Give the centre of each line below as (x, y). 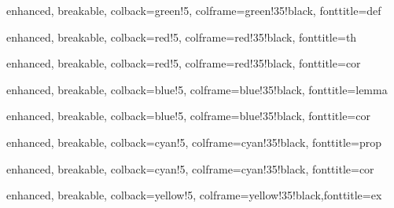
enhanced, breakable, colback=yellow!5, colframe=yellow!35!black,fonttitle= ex (194, 195)
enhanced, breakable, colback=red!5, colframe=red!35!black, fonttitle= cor (184, 63)
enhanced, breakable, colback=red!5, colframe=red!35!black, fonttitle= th (182, 36)
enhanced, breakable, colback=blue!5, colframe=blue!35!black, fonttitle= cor (188, 116)
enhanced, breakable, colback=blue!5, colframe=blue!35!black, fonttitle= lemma (197, 89)
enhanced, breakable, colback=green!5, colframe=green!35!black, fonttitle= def (194, 10)
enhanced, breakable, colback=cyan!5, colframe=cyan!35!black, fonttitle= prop (194, 142)
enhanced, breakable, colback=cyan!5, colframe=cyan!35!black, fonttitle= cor (190, 168)
